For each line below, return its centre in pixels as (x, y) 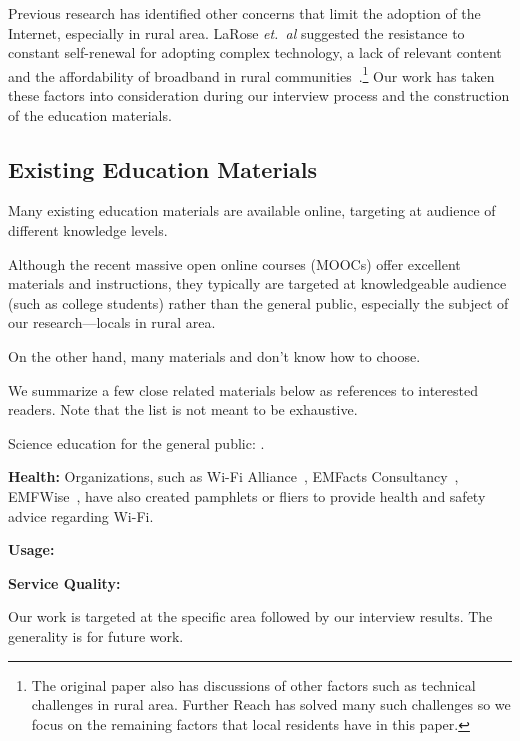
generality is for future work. (96, 635)
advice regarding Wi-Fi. (81, 515)
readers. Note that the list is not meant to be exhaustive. (183, 409)
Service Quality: (64, 582)
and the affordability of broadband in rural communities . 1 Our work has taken (251, 74)
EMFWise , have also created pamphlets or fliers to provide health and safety (247, 495)
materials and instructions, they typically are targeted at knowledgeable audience (257, 283)
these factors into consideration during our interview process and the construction (259, 95)
